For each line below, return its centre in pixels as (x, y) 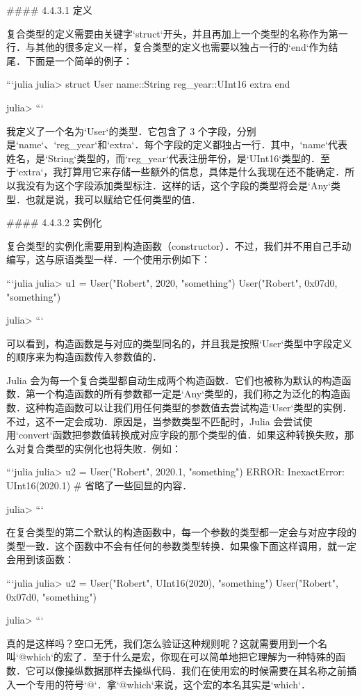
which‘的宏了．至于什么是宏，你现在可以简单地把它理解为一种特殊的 (181, 657)
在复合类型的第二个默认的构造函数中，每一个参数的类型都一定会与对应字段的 (181, 532)
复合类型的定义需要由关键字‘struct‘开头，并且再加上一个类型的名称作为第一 (177, 33)
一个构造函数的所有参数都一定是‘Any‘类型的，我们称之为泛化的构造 (188, 394)
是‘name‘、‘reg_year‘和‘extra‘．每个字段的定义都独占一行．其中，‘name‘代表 (177, 144)
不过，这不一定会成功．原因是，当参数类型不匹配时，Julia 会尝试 (155, 421)
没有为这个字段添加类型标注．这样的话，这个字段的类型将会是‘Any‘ (178, 185)
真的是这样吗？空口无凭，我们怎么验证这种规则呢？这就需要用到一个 (162, 643)
